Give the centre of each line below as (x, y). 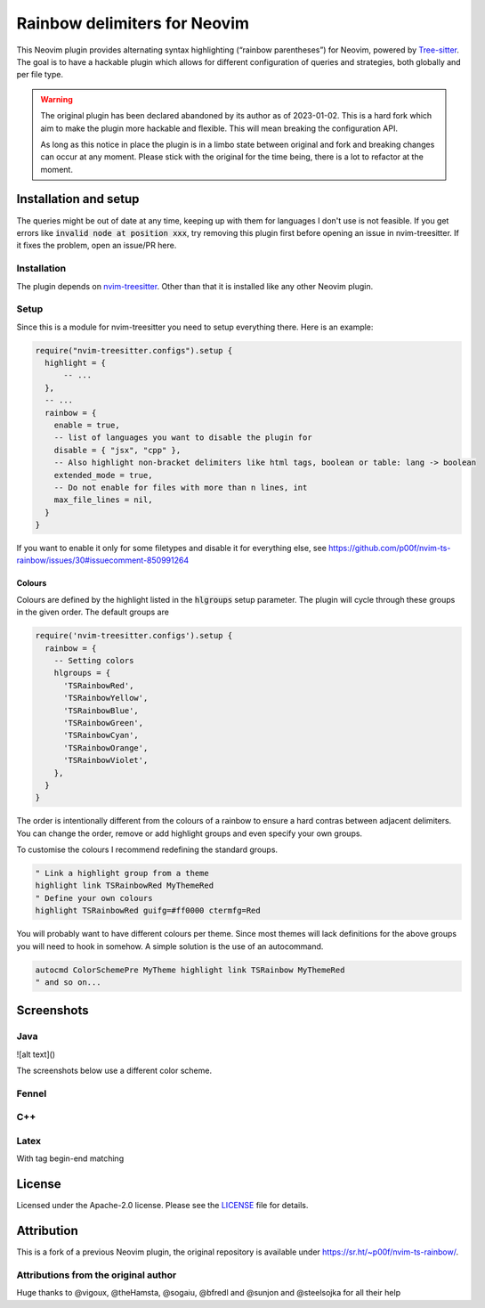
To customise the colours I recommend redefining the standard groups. (147, 849)
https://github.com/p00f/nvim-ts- (389, 548)
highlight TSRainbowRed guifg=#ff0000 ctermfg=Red (148, 911)
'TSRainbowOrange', (106, 747)
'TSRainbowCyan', (101, 735)
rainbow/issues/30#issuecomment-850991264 (103, 560)
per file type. (40, 75)
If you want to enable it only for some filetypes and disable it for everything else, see (171, 548)
